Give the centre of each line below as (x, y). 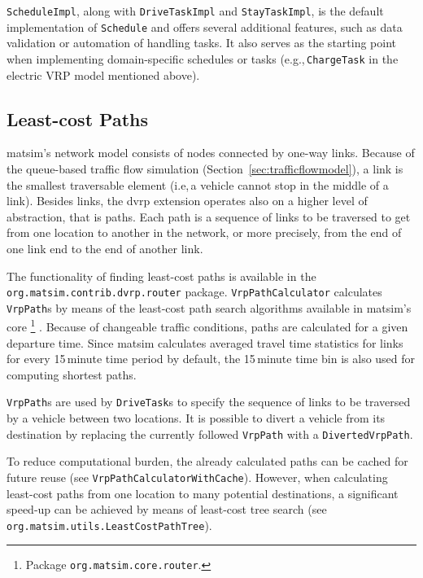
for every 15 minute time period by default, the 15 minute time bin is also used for (211, 359)
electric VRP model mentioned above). (103, 74)
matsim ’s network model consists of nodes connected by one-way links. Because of (211, 153)
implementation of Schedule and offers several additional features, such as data (205, 26)
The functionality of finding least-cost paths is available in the (161, 276)
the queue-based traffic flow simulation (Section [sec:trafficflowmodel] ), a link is (205, 168)
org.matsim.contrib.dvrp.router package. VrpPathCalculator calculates (194, 292)
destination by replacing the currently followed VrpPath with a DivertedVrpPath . (210, 433)
